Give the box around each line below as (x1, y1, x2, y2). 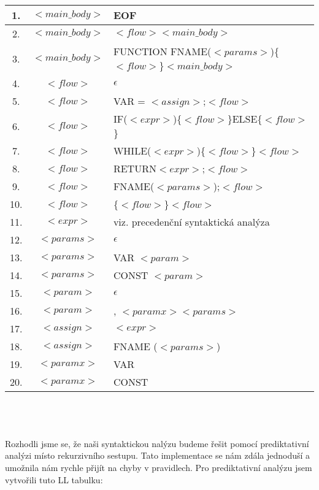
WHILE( (113, 144, 152, 158)
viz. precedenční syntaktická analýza (113, 215, 270, 229)
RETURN (113, 161, 156, 175)
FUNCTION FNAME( (113, 44, 212, 58)
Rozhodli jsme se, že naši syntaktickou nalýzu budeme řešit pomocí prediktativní (5, 437, 309, 450)
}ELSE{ (227, 112, 263, 126)
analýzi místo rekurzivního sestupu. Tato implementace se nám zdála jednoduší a (5, 449, 310, 462)
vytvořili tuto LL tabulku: (5, 473, 103, 486)
